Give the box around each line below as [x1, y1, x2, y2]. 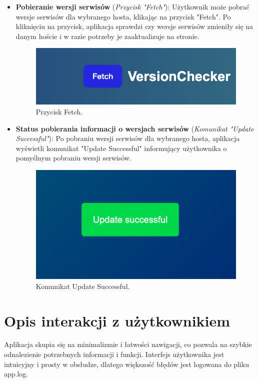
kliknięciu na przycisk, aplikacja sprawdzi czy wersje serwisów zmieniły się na [15, 21, 253, 31]
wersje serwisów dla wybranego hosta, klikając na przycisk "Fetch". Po [15, 11, 231, 21]
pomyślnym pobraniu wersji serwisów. [15, 152, 131, 163]
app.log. [4, 368, 28, 379]
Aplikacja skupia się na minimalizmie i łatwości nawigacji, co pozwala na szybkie [4, 339, 252, 349]
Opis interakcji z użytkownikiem [4, 310, 230, 330]
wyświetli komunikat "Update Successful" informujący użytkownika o [15, 142, 227, 153]
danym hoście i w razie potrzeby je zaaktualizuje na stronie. [15, 30, 199, 41]
